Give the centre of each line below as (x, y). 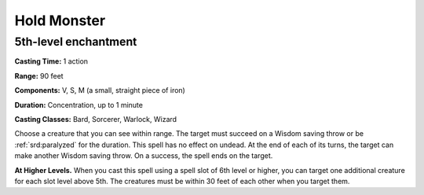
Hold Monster (60, 20)
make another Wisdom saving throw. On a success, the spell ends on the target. (144, 156)
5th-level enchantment (76, 42)
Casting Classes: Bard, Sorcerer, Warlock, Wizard (95, 119)
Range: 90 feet (39, 75)
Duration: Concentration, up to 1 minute (79, 105)
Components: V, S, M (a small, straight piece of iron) (100, 90)
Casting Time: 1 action (51, 61)
